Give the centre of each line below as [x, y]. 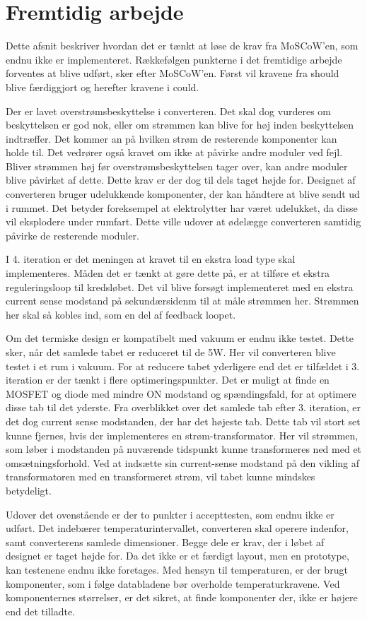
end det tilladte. [41, 611]
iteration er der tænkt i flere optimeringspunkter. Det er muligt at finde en [168, 380]
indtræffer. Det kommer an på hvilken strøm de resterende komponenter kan [171, 138]
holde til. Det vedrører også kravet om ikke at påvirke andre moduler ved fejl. [174, 152]
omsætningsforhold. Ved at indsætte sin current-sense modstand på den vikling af [183, 462]
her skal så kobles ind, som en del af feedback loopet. [121, 314]
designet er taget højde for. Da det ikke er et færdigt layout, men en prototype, [177, 556]
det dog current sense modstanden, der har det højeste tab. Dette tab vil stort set [183, 421]
